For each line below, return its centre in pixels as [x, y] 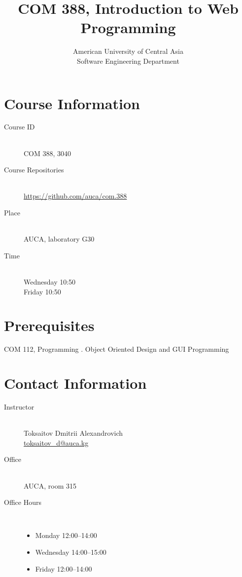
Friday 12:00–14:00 [64, 568]
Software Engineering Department [128, 61]
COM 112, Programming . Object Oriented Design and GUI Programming [117, 349]
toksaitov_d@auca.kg [56, 442]
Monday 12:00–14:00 [66, 535]
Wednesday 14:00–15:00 [71, 552]
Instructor [19, 407]
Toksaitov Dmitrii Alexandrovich [73, 433]
